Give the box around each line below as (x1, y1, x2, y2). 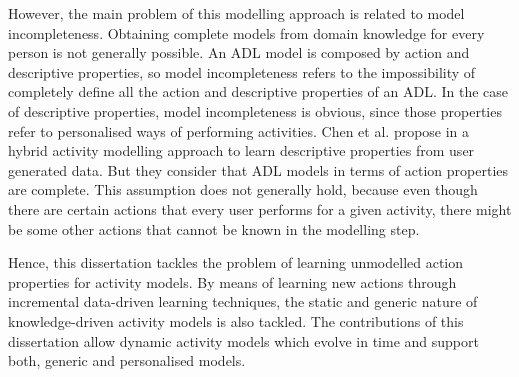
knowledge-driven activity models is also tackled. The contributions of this (8, 310, 464, 331)
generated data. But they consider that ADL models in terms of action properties (8, 159, 509, 180)
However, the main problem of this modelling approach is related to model (8, 3, 465, 23)
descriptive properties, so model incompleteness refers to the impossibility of (8, 61, 476, 82)
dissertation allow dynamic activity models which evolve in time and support (8, 330, 479, 351)
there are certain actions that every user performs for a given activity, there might (8, 198, 512, 219)
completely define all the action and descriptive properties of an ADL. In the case (8, 81, 509, 102)
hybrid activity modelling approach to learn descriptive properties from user (8, 140, 475, 161)
